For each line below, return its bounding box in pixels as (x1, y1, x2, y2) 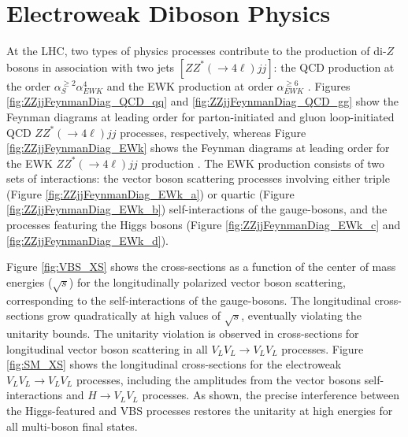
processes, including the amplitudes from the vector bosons (76, 371, 361, 387)
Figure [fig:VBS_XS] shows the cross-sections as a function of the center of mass (6, 258, 396, 275)
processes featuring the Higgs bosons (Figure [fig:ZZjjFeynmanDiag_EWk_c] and (6, 217, 401, 233)
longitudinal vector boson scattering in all (6, 340, 208, 357)
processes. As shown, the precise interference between (142, 387, 399, 403)
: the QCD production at (273, 58, 395, 75)
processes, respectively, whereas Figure (120, 124, 306, 140)
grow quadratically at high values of (47, 307, 221, 324)
